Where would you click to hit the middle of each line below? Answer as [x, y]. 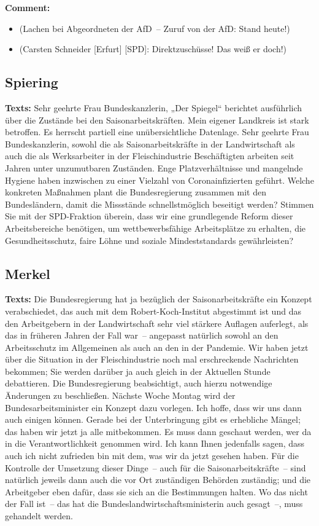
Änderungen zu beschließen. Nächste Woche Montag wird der [120, 395]
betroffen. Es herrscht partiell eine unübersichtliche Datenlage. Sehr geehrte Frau [157, 132]
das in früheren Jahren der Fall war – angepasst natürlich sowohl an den [142, 335]
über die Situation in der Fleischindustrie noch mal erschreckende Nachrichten [152, 359]
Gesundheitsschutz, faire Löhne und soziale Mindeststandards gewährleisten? [149, 240]
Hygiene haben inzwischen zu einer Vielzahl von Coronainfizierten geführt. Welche [159, 180]
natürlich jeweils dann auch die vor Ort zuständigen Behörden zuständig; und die [158, 480]
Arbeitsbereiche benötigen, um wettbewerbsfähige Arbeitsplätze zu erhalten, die [156, 228]
